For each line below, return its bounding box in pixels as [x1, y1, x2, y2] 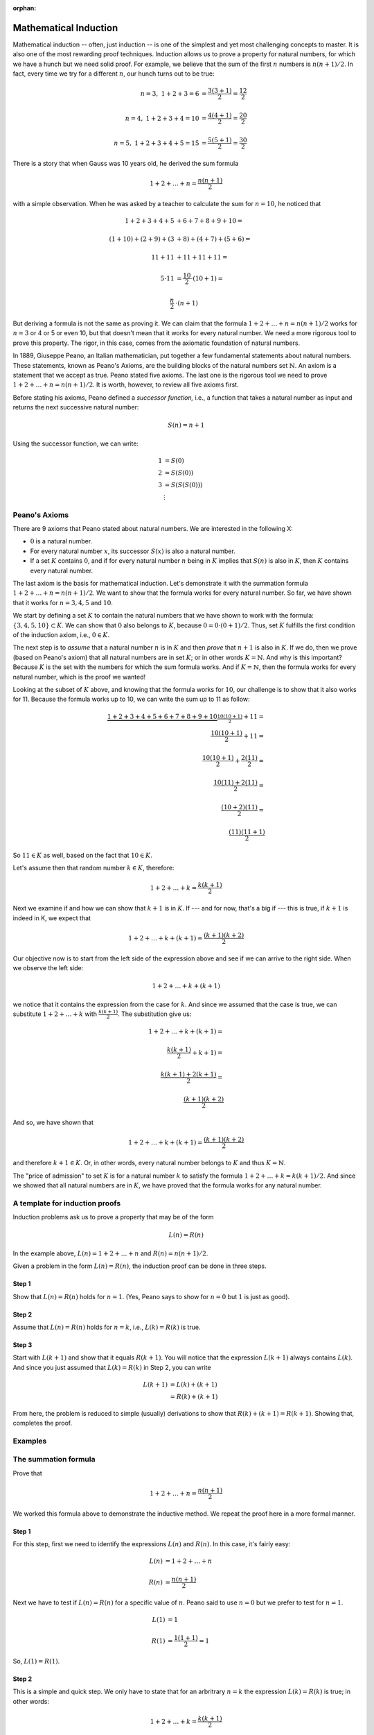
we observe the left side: [12, 963, 84, 972]
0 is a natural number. [30, 537, 93, 545]
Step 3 [12, 1340, 33, 1349]
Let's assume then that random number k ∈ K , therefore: [12, 864, 175, 872]
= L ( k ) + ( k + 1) [170, 1380, 217, 1388]
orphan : [12, 4, 37, 12]
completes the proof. [12, 1419, 73, 1428]
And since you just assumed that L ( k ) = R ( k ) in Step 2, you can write [12, 1363, 211, 1371]
